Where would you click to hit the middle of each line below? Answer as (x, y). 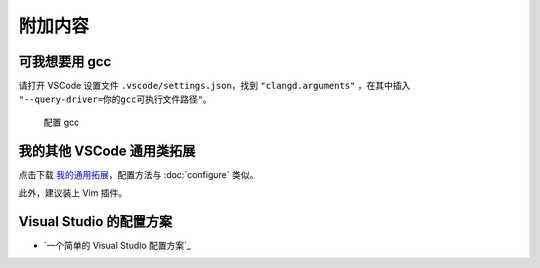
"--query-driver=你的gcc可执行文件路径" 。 (115, 99)
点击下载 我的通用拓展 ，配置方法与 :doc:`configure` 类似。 (138, 174)
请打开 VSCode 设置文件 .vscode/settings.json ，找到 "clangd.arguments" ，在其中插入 (214, 86)
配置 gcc (61, 122)
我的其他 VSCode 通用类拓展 (107, 150)
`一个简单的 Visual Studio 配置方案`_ (117, 246)
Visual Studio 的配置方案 (95, 221)
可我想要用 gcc (65, 61)
